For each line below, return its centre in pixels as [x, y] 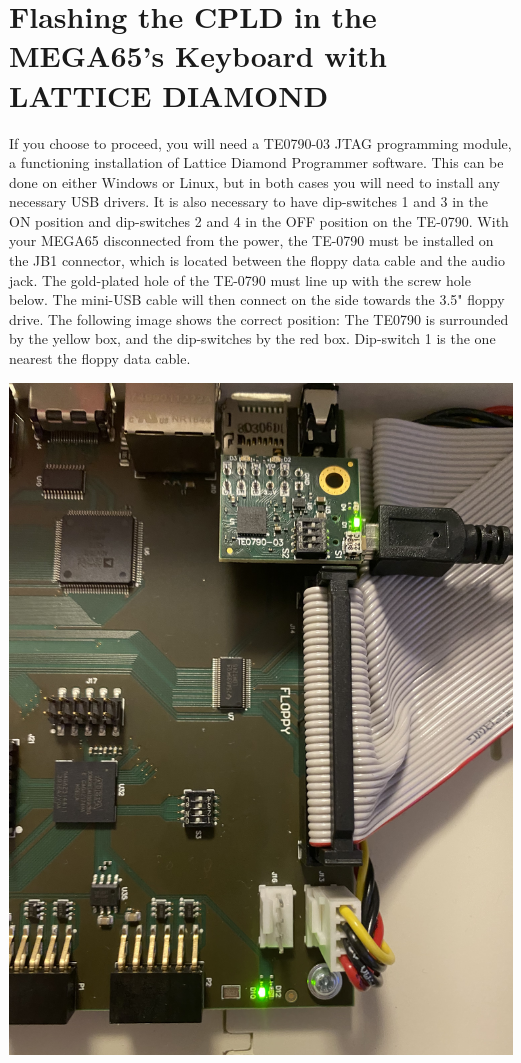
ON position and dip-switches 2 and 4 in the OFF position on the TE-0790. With [259, 220]
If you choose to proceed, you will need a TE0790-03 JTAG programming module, [260, 142]
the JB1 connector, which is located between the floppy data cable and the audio [257, 260]
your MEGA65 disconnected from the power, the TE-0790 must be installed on [251, 240]
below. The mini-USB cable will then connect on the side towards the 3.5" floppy [257, 299]
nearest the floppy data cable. [100, 358]
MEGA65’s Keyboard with [198, 55]
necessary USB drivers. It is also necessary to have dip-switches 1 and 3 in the [248, 201]
